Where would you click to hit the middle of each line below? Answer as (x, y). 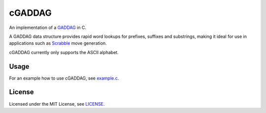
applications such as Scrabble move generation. (58, 43)
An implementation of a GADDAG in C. (48, 28)
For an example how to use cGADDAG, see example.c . (64, 78)
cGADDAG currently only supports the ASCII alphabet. (64, 52)
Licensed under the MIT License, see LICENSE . (57, 104)
